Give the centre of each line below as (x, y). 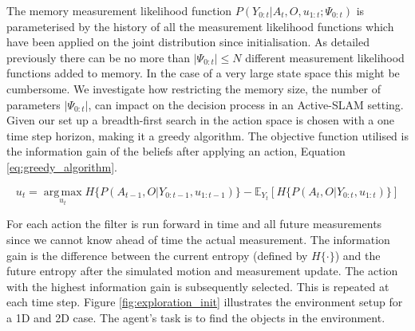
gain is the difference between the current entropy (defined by (157, 255)
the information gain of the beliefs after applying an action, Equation (176, 151)
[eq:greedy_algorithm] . (62, 166)
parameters (34, 104)
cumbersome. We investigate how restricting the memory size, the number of (194, 88)
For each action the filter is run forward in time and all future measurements (194, 224)
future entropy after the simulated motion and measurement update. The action (202, 271)
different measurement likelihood (325, 57)
